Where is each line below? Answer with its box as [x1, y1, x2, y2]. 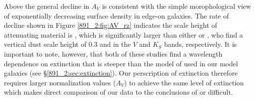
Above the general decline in [4, 1, 89, 11]
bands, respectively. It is [164, 39, 237, 49]
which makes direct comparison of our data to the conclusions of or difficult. [4, 87, 233, 97]
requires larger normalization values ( [4, 77, 116, 87]
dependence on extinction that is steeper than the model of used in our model [4, 58, 238, 68]
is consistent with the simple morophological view [102, 1, 251, 11]
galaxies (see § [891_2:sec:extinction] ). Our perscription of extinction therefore [4, 68, 238, 78]
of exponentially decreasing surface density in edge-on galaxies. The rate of [4, 10, 229, 20]
